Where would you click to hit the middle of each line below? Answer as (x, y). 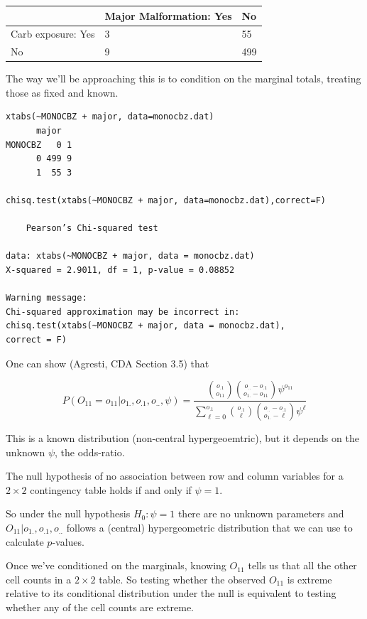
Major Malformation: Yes (168, 15)
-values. (68, 541)
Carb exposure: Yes (53, 34)
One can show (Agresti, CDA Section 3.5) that (108, 363)
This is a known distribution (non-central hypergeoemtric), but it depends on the (182, 438)
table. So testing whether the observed (182, 579)
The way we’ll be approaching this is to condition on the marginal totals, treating (183, 79)
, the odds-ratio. (90, 452)
